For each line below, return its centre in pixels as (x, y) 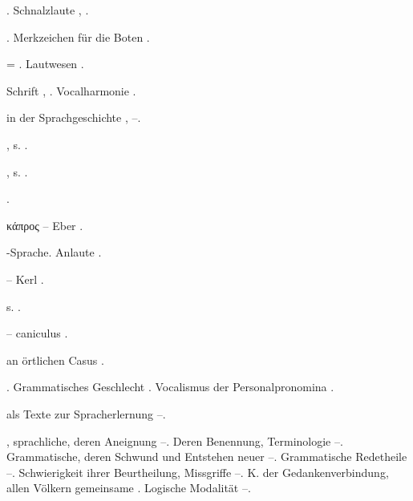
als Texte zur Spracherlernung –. (86, 413)
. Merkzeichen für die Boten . (78, 36)
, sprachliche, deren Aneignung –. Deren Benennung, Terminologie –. (175, 440)
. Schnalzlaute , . (48, 10)
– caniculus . (37, 333)
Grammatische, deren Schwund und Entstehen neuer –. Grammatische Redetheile (207, 457)
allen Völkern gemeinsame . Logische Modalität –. (129, 488)
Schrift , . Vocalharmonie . (71, 90)
